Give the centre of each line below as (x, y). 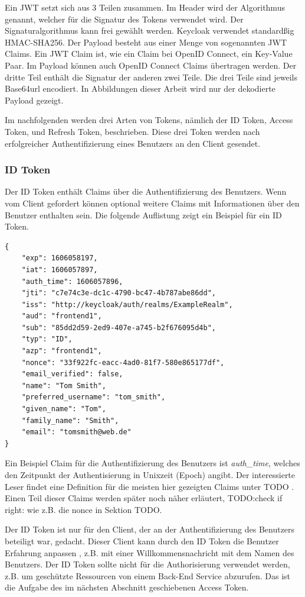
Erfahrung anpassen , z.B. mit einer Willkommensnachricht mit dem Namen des (150, 552)
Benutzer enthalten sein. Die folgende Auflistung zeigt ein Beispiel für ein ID (143, 214)
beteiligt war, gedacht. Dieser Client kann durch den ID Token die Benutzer (142, 540)
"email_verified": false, (72, 374)
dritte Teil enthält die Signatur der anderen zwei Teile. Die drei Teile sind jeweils (151, 77)
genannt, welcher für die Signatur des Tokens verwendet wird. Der (124, 19)
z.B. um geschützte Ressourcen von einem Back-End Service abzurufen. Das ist (148, 575)
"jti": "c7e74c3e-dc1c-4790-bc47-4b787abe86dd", (119, 293)
